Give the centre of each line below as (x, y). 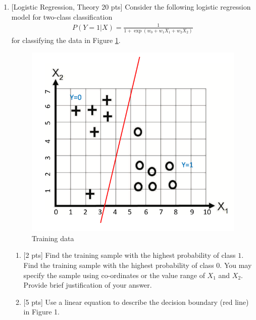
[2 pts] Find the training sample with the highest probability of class (130, 255)
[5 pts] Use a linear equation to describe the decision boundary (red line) (136, 302)
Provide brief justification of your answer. (88, 285)
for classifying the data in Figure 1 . (66, 40)
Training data (53, 238)
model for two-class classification (62, 16)
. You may (236, 265)
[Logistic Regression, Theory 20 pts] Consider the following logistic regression (131, 7)
